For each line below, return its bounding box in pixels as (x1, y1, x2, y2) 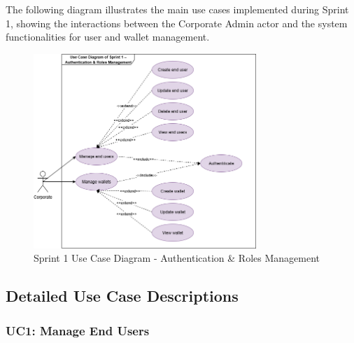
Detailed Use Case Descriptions (6, 285, 239, 307)
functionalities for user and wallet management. (6, 29, 210, 44)
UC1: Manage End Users (6, 321, 150, 339)
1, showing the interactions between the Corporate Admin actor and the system (6, 15, 348, 30)
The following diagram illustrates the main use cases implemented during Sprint (6, 2, 349, 16)
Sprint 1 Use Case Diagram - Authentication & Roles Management (34, 251, 320, 265)
